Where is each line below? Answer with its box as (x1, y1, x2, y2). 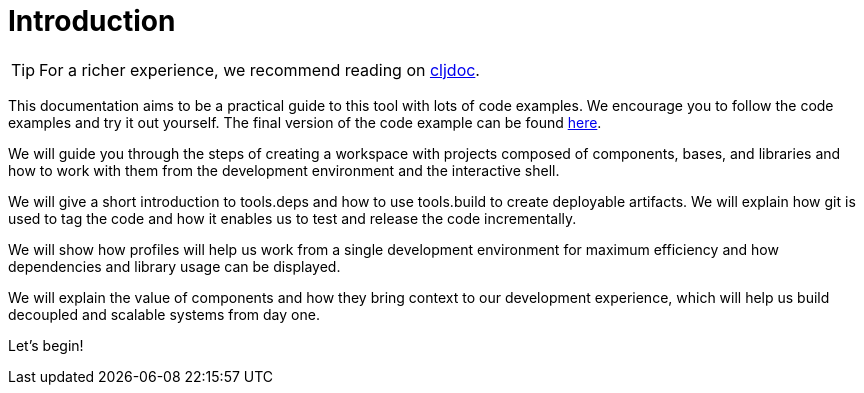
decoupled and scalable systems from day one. (8, 305, 320, 323)
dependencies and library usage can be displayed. (8, 257, 341, 275)
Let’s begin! (8, 336, 84, 354)
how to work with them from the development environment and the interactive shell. (8, 161, 560, 179)
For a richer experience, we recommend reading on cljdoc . (39, 59, 480, 80)
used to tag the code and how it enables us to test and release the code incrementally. (8, 209, 577, 227)
